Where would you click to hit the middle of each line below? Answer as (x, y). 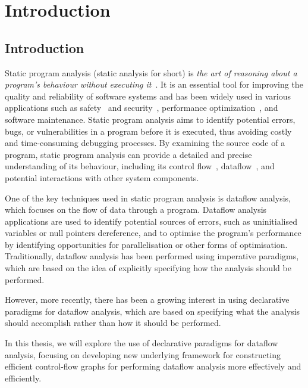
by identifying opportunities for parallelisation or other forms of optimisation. (146, 244)
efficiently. (23, 378)
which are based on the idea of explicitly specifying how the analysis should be (148, 268)
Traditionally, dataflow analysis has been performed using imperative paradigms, (152, 256)
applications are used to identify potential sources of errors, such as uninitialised (151, 221)
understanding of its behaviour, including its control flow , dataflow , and (140, 166)
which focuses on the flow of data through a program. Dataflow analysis (136, 209)
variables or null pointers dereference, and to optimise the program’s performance (153, 233)
